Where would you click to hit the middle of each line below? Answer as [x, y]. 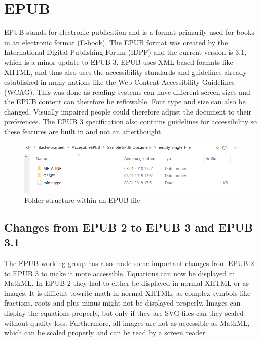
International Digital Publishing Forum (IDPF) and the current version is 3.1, [125, 52]
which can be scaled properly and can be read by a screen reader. [106, 333]
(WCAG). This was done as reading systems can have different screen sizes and [127, 91]
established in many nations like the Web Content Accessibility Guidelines [119, 82]
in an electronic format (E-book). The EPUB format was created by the [116, 42]
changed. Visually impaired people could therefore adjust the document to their [128, 111]
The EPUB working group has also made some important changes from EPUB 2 [129, 263]
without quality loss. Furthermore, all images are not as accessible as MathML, [127, 323]
